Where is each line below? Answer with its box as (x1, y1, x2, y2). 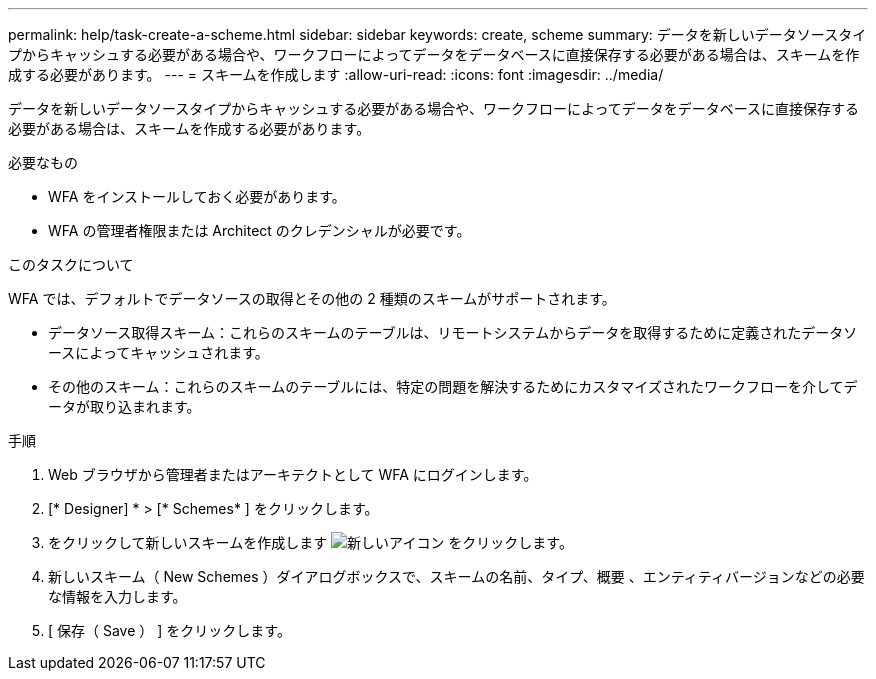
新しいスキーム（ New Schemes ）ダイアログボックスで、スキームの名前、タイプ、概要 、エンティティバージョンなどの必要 (48, 568, 865, 585)
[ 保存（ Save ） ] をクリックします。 (48, 622, 291, 639)
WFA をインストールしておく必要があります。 (48, 188, 346, 205)
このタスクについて (8, 256, 134, 273)
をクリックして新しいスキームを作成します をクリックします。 (48, 534, 573, 551)
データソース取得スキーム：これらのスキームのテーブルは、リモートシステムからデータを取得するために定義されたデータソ (48, 324, 858, 341)
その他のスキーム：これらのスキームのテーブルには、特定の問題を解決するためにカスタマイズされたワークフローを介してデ (48, 378, 858, 395)
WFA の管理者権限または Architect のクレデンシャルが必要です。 (48, 222, 471, 239)
